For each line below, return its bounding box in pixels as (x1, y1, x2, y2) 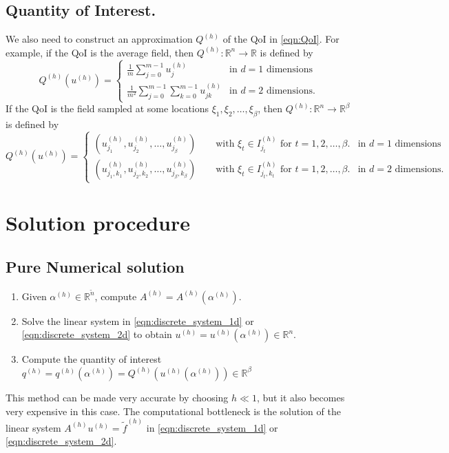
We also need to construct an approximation (6, 32, 193, 46)
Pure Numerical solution (6, 255, 185, 277)
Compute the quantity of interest (21, 352, 162, 366)
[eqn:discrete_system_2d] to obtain (21, 327, 172, 341)
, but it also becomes (256, 390, 345, 404)
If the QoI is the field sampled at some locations (6, 101, 209, 116)
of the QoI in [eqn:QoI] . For (222, 32, 340, 46)
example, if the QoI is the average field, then (6, 45, 194, 59)
